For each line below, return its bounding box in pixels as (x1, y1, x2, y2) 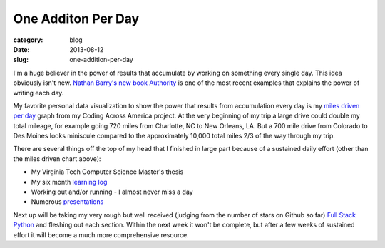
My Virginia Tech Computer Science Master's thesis (31, 167, 184, 176)
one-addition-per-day (69, 56, 133, 64)
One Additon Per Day (13, 11, 140, 26)
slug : (13, 56, 29, 64)
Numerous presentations (31, 197, 104, 206)
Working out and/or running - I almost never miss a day (31, 187, 193, 196)
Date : (13, 45, 30, 53)
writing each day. (13, 88, 64, 97)
